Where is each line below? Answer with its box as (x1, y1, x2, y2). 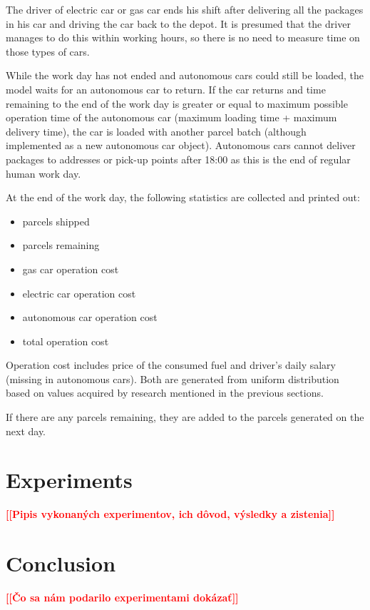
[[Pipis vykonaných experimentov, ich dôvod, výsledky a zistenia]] (6, 507, 335, 522)
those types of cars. (6, 44, 90, 59)
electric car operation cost (22, 285, 136, 300)
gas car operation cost (22, 261, 119, 276)
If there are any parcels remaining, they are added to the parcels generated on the (6, 410, 364, 425)
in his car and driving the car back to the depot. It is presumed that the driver (6, 16, 351, 31)
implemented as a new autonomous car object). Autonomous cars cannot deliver (6, 138, 356, 153)
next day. (6, 423, 46, 438)
